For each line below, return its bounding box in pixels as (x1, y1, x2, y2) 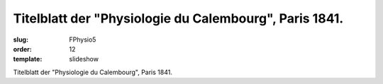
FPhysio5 (69, 35, 96, 44)
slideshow (69, 55, 99, 64)
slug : (13, 35, 28, 44)
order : (13, 44, 32, 53)
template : (13, 55, 43, 64)
